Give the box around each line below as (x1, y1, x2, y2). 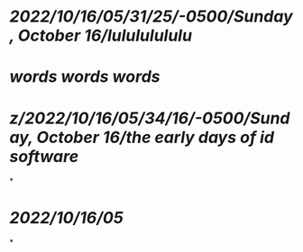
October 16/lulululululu (17, 25, 192, 46)
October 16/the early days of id (36, 127, 275, 148)
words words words (9, 67, 161, 87)
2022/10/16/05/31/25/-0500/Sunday (9, 6, 293, 27)
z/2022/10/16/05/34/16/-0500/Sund (9, 108, 290, 128)
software (9, 146, 79, 166)
